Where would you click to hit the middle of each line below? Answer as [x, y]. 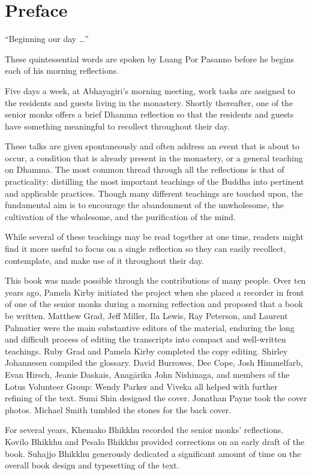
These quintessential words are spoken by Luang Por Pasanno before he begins [149, 58]
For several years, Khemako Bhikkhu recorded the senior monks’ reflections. [144, 430]
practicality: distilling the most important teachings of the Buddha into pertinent [154, 181]
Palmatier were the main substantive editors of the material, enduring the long [150, 327]
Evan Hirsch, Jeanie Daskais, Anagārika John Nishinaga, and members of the [147, 374]
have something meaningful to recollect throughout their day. [117, 126]
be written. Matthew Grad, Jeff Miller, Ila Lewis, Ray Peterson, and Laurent [146, 315]
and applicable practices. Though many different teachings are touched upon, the [154, 193]
